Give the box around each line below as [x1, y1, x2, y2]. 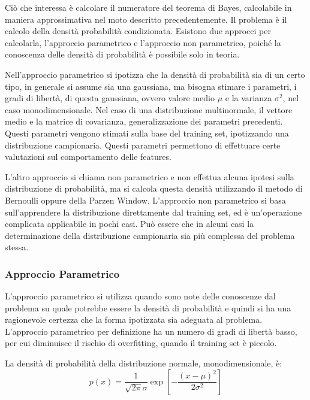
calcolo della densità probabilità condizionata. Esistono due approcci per [5, 25, 271, 37]
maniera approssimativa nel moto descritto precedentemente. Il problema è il [5, 13, 287, 25]
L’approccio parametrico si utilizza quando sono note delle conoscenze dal [5, 290, 276, 302]
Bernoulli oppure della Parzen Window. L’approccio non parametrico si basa [5, 193, 286, 206]
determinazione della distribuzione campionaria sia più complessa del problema [5, 229, 295, 241]
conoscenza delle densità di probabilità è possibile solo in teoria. [5, 48, 240, 60]
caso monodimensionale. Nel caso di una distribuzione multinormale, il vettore [5, 103, 293, 116]
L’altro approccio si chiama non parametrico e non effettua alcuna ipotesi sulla [5, 170, 294, 183]
